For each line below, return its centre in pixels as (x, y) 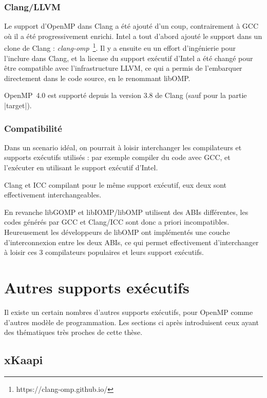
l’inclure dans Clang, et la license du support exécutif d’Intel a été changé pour (129, 58)
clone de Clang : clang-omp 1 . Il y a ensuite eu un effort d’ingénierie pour (120, 47)
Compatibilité (33, 128)
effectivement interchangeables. (53, 195)
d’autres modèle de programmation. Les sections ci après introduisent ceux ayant (131, 322)
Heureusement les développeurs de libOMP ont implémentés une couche (117, 232)
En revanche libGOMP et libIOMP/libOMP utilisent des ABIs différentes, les (126, 212)
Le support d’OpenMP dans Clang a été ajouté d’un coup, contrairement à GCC (131, 26)
